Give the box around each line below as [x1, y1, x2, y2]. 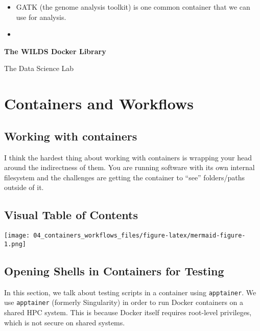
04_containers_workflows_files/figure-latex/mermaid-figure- [33, 232, 246, 240]
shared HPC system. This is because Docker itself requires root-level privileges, [4, 306, 252, 317]
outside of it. [4, 182, 44, 193]
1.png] [4, 240, 26, 248]
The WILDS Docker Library [4, 45, 106, 56]
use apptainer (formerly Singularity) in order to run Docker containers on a [4, 297, 244, 308]
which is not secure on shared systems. [4, 317, 125, 327]
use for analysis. [16, 11, 66, 22]
